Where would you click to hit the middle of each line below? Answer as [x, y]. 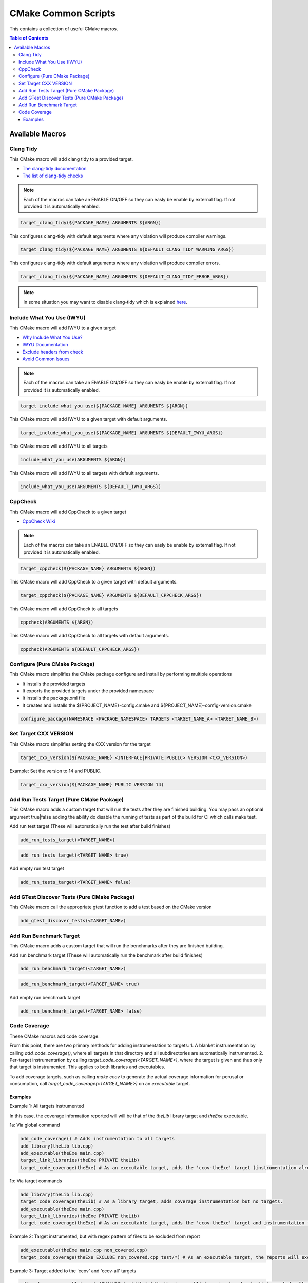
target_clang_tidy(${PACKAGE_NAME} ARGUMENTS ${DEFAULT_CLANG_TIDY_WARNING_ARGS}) [127, 250]
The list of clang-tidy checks [53, 176]
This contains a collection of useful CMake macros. [64, 29]
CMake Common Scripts [62, 13]
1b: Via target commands [36, 1181]
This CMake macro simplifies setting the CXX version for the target [80, 744]
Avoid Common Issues [46, 359]
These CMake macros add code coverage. [54, 1036]
